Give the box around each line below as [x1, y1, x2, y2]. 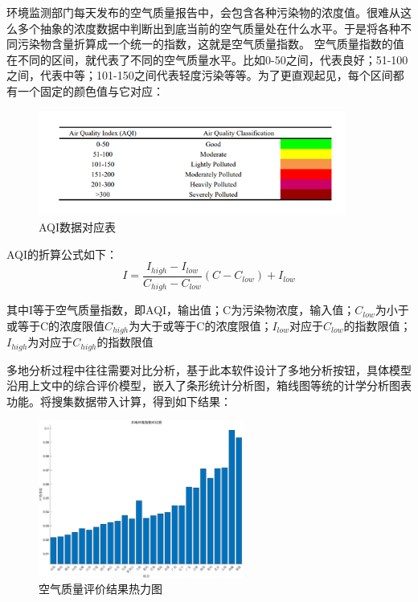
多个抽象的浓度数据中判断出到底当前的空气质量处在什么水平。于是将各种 [17, 19, 400, 36]
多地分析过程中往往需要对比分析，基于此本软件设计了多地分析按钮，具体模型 [6, 361, 412, 378]
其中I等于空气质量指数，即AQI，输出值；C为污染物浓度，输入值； [6, 301, 355, 318]
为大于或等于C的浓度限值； [129, 317, 273, 334]
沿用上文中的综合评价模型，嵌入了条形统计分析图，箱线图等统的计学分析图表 [6, 377, 412, 394]
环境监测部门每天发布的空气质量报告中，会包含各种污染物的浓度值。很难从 [6, 4, 400, 20]
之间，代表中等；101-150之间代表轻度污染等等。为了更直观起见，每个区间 [6, 67, 393, 84]
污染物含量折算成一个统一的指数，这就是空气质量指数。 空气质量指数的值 [17, 35, 404, 52]
